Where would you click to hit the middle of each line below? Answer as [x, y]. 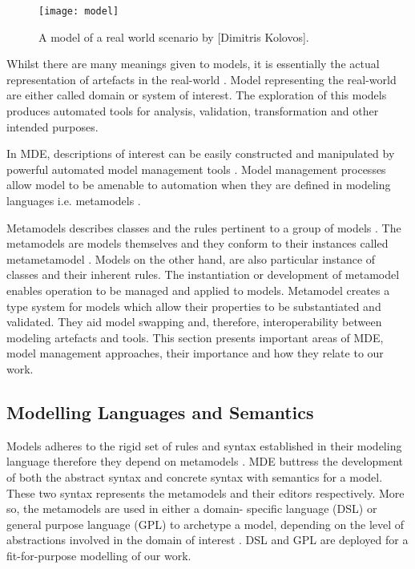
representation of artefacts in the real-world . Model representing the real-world [201, 79]
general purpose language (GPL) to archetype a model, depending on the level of [205, 524]
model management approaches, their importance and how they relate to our [195, 353]
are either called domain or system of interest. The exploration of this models [197, 95]
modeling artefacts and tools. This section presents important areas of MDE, [195, 337]
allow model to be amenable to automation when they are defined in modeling [199, 185]
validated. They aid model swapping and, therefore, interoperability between [194, 322]
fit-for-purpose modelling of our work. [99, 555]
